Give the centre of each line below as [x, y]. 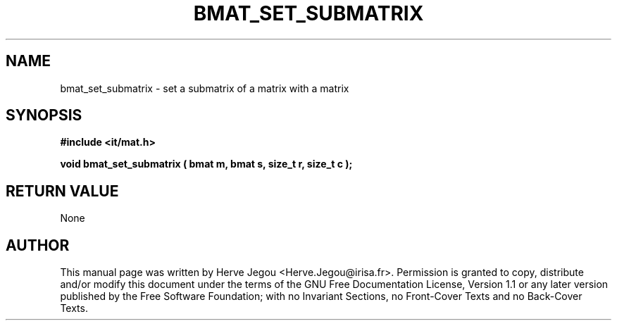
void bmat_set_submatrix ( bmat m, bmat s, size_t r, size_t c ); [206, 164]
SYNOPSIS [44, 115]
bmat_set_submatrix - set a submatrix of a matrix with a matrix [205, 88]
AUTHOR [38, 245]
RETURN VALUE [62, 191]
